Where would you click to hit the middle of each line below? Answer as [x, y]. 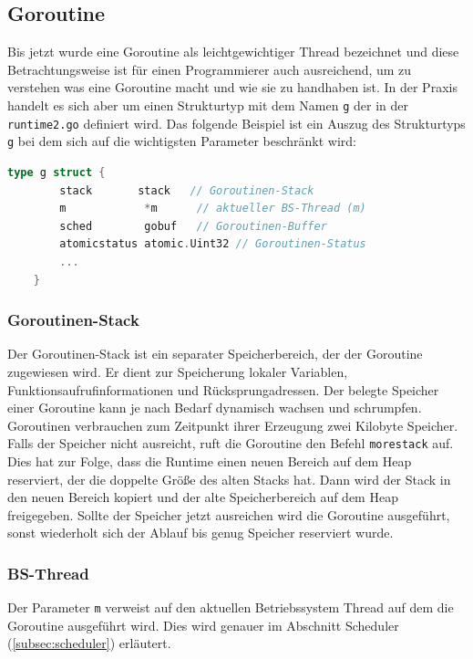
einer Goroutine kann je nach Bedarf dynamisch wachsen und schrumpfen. [215, 408]
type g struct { [57, 172]
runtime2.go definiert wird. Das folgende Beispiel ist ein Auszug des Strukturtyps [236, 123]
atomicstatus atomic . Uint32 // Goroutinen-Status [213, 244]
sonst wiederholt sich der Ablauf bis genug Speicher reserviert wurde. [201, 533]
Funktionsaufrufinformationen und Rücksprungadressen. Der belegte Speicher [223, 389]
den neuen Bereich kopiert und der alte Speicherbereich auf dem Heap [203, 497]
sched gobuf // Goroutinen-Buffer [193, 226]
